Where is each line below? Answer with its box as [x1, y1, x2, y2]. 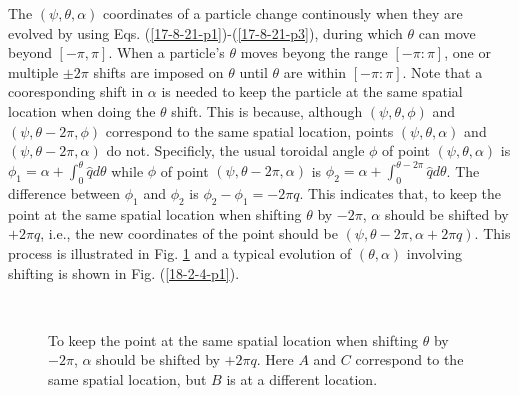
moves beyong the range [240, 42, 388, 63]
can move [418, 22, 476, 43]
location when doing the [8, 100, 156, 121]
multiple [8, 61, 59, 82]
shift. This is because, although [171, 100, 363, 121]
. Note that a [402, 61, 483, 82]
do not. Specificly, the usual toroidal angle [106, 140, 365, 161]
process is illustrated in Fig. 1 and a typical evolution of [8, 243, 352, 264]
